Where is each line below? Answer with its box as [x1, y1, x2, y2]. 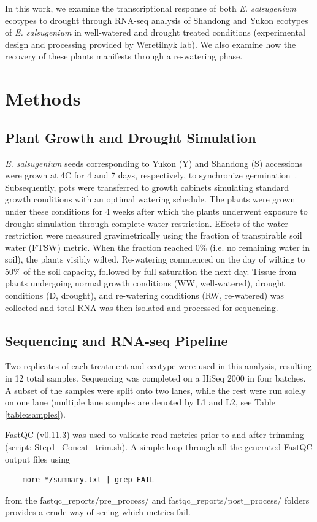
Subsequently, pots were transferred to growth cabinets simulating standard [5, 180, 289, 193]
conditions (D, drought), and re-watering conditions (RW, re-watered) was [5, 289, 285, 302]
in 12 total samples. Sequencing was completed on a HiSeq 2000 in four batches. [5, 372, 306, 385]
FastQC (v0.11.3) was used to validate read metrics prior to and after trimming [5, 428, 304, 441]
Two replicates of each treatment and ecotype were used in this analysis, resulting [5, 359, 312, 372]
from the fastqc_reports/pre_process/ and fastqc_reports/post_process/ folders [5, 493, 310, 506]
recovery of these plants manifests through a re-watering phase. [5, 50, 243, 63]
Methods [5, 86, 81, 111]
